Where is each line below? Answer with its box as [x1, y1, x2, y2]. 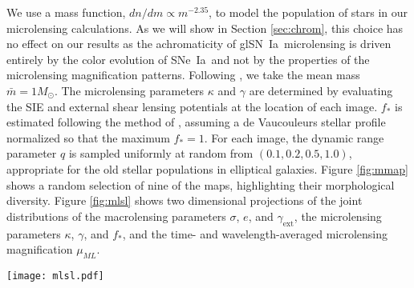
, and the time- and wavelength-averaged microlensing [122, 225, 388, 242]
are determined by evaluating [249, 82, 393, 98]
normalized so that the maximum [6, 129, 170, 146]
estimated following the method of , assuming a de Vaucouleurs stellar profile [6, 114, 386, 130]
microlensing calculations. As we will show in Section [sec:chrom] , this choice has [6, 19, 404, 36]
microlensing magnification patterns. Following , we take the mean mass [6, 66, 360, 83]
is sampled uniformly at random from [68, 145, 254, 162]
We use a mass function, [6, 4, 126, 20]
